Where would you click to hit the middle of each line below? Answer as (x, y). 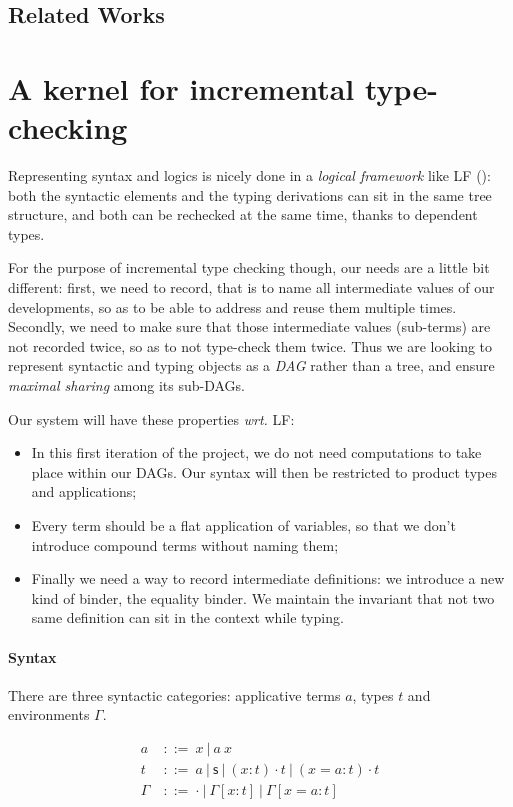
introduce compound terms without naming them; (185, 544)
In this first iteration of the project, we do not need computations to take (256, 452)
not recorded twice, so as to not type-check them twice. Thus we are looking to (250, 345)
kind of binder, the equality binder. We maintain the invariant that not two (263, 597)
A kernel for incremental (181, 87)
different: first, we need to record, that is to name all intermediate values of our (251, 287)
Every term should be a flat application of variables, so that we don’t (243, 525)
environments (49, 714)
